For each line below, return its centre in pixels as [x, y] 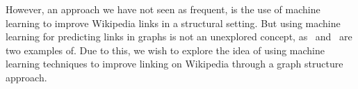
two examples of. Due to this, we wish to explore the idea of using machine [165, 50]
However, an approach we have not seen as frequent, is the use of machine [163, 9]
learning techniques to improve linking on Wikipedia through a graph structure [174, 64]
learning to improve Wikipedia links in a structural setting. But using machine [173, 23]
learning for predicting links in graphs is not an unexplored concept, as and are [179, 37]
